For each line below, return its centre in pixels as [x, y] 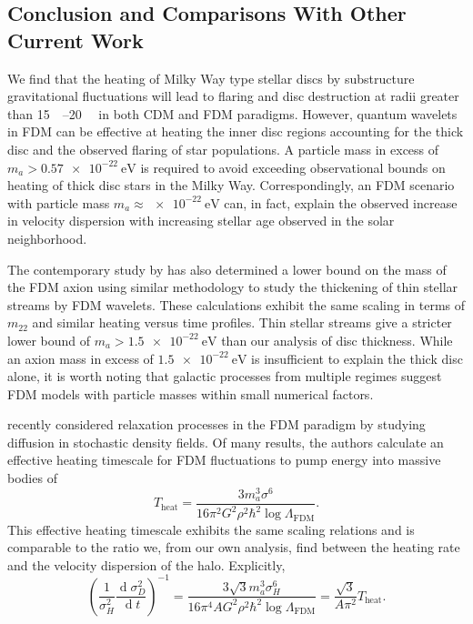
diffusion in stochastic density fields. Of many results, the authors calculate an [226, 442]
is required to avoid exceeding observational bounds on [293, 167]
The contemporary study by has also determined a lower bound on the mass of [227, 269]
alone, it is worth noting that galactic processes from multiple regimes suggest [225, 376]
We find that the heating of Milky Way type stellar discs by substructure [211, 78]
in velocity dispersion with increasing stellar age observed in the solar [201, 221]
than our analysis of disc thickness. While [337, 340]
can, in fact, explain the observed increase [341, 202]
